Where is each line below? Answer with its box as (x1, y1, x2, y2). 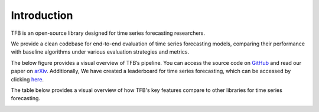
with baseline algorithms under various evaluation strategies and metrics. (11, 48, 190, 55)
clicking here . (11, 75, 44, 83)
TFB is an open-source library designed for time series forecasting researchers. (11, 29, 206, 37)
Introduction (11, 9, 73, 22)
